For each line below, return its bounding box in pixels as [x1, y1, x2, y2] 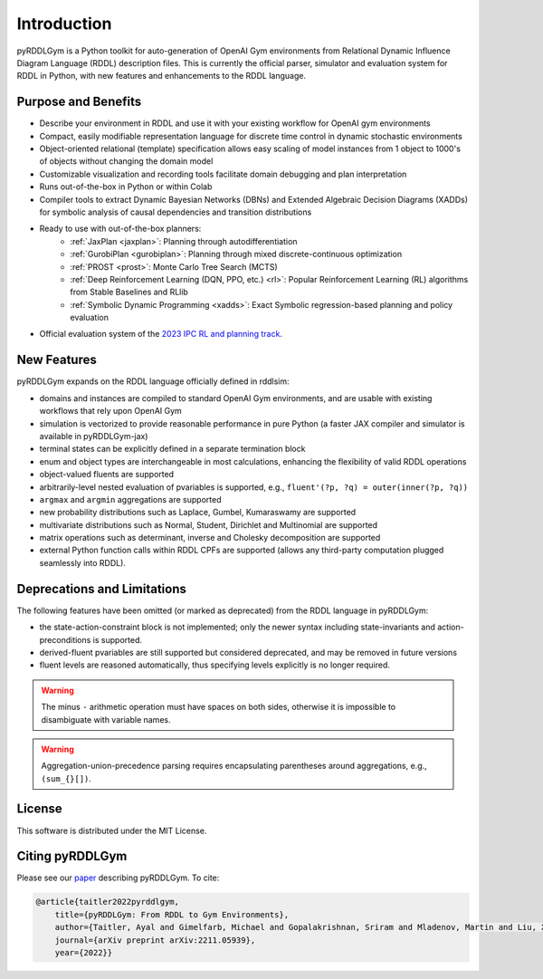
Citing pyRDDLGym [16, 849, 128, 864]
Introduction [16, 14, 112, 34]
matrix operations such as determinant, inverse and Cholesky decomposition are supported [39, 533, 381, 543]
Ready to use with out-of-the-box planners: [39, 223, 202, 235]
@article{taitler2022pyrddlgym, [35, 897, 180, 907]
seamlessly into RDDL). [39, 557, 127, 568]
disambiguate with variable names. [41, 714, 171, 725]
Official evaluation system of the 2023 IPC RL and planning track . [39, 329, 282, 340]
